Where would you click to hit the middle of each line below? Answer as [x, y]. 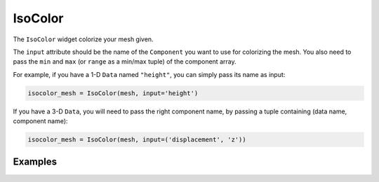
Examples [35, 162]
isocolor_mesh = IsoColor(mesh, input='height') [113, 93]
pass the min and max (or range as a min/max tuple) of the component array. [125, 62]
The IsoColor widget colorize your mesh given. [83, 39]
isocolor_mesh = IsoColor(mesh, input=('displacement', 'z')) [137, 140]
